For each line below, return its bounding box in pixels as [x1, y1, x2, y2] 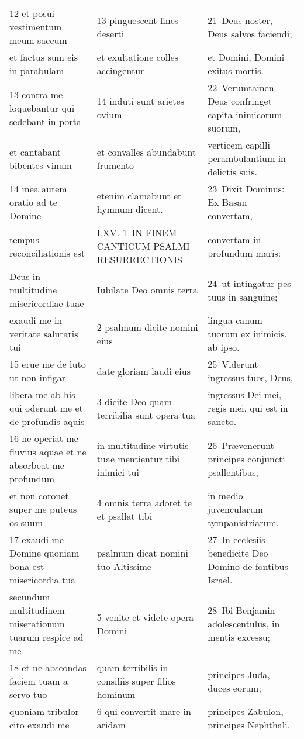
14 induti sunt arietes [96, 94, 184, 108]
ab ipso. [208, 340, 240, 354]
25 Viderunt [208, 357, 258, 371]
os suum [9, 516, 43, 529]
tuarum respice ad [9, 630, 84, 644]
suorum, [208, 121, 241, 134]
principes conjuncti [208, 451, 285, 465]
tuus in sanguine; [208, 289, 278, 303]
